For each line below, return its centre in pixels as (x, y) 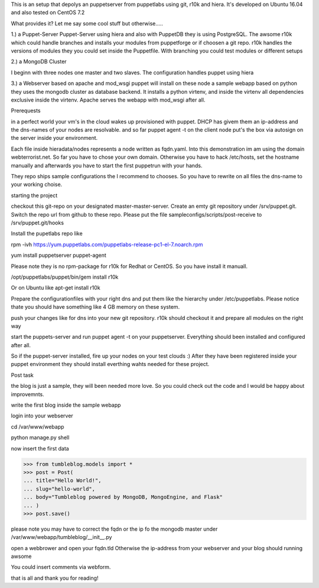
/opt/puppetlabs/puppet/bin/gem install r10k (65, 277)
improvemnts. (27, 394)
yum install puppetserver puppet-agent (58, 255)
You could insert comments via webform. (61, 567)
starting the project (34, 195)
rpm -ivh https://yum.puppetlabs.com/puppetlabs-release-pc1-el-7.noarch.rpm (107, 244)
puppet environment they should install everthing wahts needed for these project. (110, 364)
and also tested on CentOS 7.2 (48, 12)
